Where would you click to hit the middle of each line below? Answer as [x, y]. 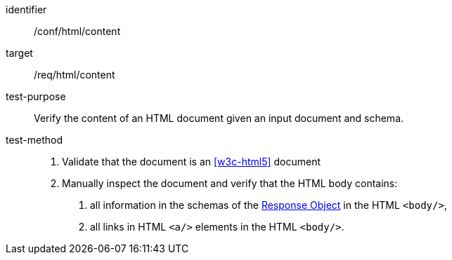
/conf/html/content [77, 31]
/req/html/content [75, 75]
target [19, 53]
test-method [34, 140]
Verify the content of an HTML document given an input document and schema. [219, 118]
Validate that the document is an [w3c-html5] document [192, 162]
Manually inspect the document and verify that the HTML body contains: [230, 183]
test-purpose [36, 96]
